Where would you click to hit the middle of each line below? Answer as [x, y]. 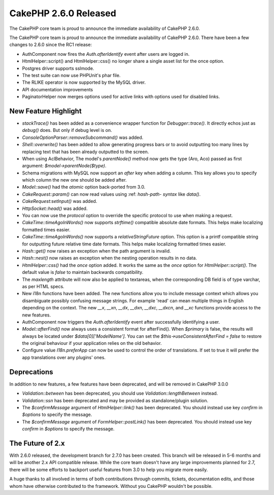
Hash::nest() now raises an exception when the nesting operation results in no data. [110, 258]
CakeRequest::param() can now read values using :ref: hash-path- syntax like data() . [111, 194]
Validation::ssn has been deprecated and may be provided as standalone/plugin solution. [115, 400]
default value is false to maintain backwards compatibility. [83, 272]
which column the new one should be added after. [74, 180]
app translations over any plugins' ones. [64, 357]
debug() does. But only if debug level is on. [67, 130]
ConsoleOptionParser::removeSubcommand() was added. [83, 137]
